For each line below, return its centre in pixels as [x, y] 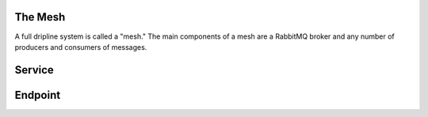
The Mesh [40, 17]
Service [34, 70]
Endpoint [38, 95]
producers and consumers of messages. [81, 47]
